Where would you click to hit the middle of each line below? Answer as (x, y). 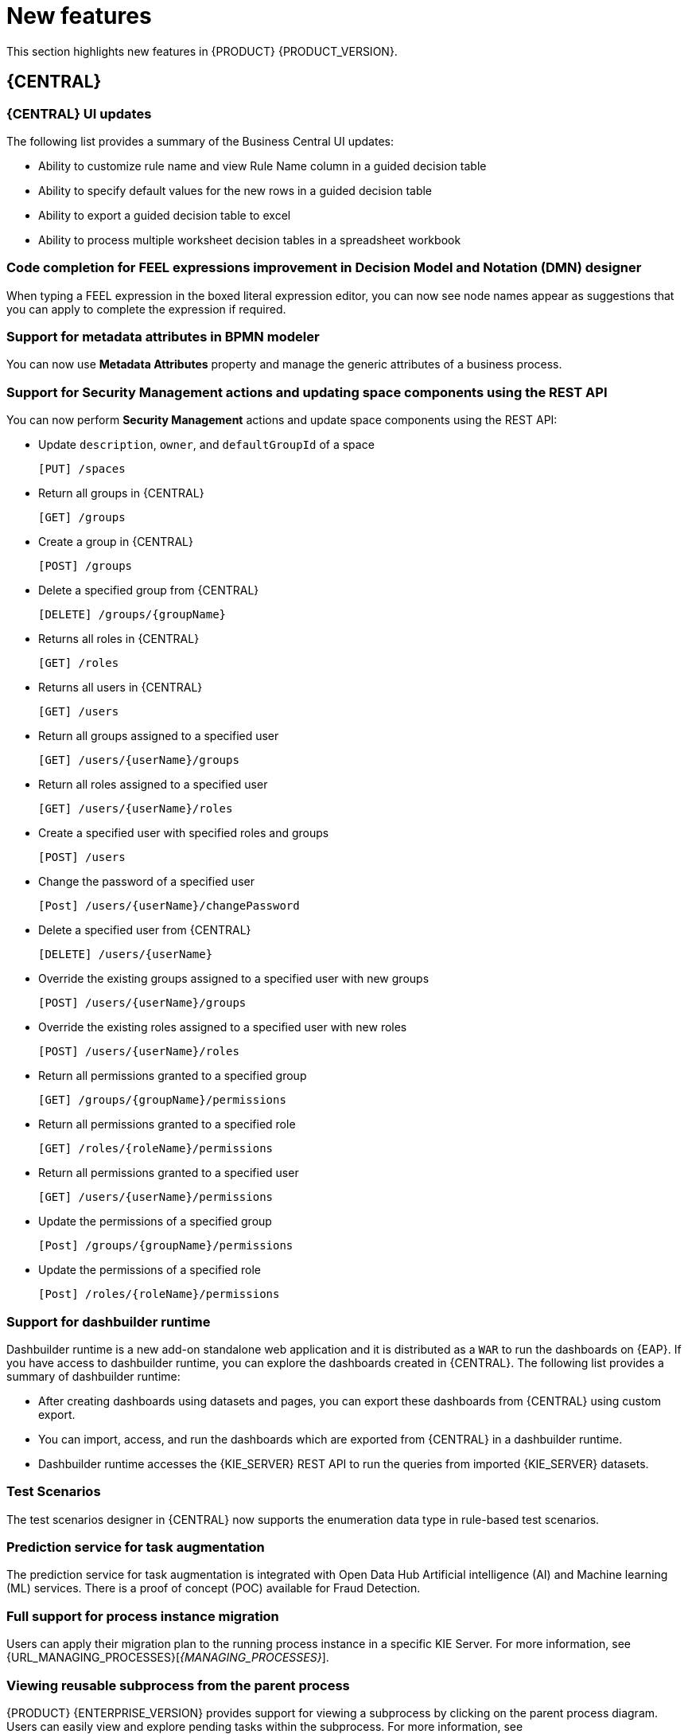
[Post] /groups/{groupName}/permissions (166, 1246)
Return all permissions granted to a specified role (167, 1124)
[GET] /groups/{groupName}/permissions (162, 1100)
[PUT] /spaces (82, 469)
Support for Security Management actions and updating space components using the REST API (307, 392)
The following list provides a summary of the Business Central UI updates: (200, 141)
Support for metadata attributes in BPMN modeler (163, 337)
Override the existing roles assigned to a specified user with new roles (223, 1027)
